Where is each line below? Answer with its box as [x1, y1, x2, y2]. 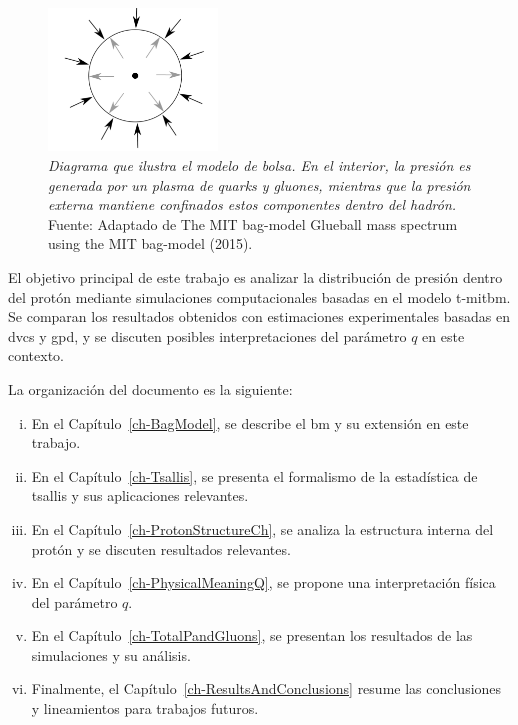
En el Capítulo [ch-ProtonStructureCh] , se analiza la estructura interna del [31, 518, 494, 539]
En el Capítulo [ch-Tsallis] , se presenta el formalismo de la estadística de [31, 465, 478, 486]
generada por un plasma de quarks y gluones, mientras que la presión [48, 174, 471, 195]
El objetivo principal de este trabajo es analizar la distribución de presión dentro [8, 266, 503, 287]
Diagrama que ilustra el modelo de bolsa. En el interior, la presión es [48, 155, 471, 176]
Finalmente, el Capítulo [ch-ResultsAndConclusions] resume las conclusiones [31, 678, 502, 699]
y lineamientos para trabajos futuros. [31, 698, 259, 719]
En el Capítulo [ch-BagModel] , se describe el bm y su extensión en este [31, 412, 469, 433]
